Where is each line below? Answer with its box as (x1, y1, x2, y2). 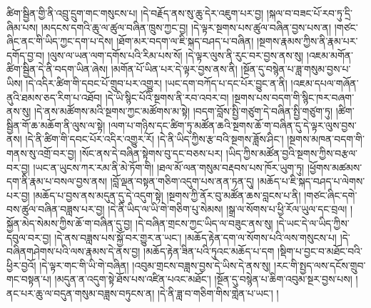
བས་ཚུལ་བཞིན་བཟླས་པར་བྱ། (6, 202, 105, 217)
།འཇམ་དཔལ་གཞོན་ (290, 75, 359, 90)
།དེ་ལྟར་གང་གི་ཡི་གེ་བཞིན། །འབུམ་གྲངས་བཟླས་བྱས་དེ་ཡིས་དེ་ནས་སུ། (39, 257, 271, 272)
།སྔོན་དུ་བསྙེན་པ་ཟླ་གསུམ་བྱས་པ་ (240, 61, 351, 76)
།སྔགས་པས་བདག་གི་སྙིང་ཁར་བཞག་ (232, 89, 355, 104)
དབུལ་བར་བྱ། (6, 229, 51, 244)
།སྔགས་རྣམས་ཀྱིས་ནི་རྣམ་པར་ (256, 34, 358, 49)
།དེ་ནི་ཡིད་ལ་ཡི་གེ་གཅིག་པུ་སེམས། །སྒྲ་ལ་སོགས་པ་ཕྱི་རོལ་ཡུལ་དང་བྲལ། (108, 202, 347, 217)
